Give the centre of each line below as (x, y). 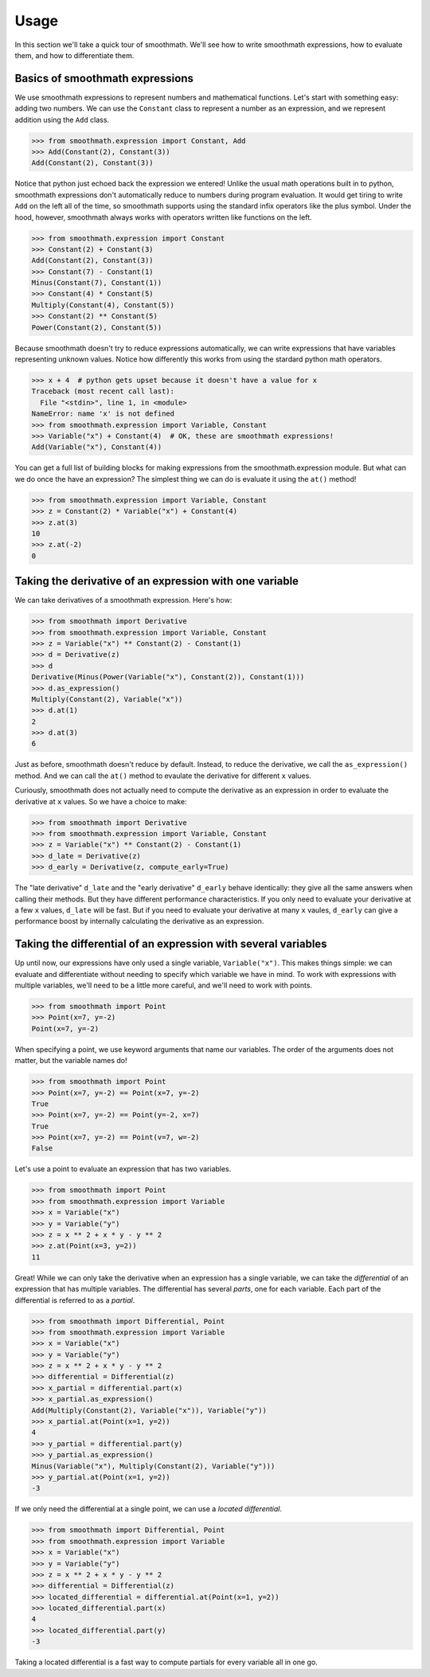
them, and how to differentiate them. (74, 55)
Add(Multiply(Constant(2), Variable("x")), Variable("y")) (149, 1410)
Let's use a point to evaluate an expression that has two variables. (123, 1169)
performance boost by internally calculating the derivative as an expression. (139, 921)
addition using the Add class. (62, 119)
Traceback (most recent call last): (103, 391)
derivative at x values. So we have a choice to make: (101, 801)
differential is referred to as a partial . (75, 1300)
